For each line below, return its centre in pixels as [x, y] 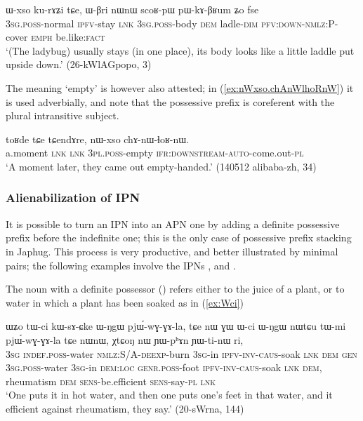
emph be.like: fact [68, 37]
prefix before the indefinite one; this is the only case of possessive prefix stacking [179, 238]
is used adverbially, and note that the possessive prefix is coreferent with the [170, 101]
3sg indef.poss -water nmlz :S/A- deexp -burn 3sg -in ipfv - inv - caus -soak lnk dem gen [181, 353]
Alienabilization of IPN [73, 198]
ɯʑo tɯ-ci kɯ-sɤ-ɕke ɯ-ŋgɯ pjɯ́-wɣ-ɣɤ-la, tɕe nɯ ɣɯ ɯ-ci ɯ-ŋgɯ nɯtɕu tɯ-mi [176, 326]
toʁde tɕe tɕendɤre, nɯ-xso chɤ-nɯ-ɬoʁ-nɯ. [98, 139]
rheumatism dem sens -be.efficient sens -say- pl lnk [111, 381]
